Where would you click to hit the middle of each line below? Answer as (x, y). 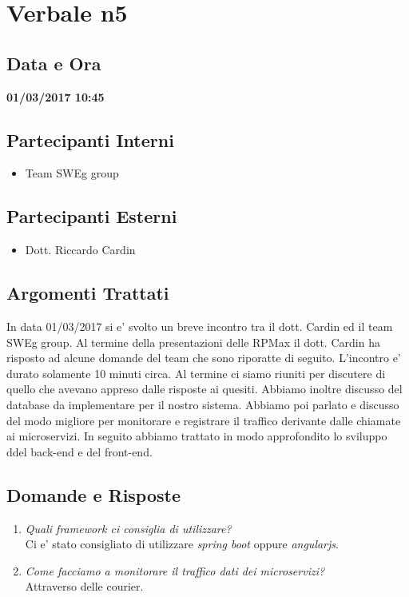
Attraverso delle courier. (84, 586)
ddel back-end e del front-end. (79, 451)
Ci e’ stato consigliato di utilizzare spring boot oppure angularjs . (182, 544)
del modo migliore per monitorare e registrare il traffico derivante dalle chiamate (204, 420)
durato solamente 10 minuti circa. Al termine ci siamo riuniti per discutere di (196, 373)
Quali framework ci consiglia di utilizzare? (128, 528)
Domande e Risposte (94, 494)
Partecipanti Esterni (92, 216)
